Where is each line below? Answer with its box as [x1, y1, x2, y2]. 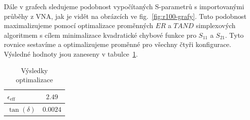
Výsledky [21, 65, 48, 75]
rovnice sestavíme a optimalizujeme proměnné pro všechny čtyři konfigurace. [4, 39, 232, 49]
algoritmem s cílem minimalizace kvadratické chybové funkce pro [4, 30, 197, 40]
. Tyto [225, 30, 244, 40]
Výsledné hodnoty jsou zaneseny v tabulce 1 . [4, 48, 138, 59]
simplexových [196, 20, 236, 30]
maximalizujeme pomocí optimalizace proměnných [4, 20, 153, 30]
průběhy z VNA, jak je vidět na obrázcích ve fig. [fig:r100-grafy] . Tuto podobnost [4, 11, 247, 21]
